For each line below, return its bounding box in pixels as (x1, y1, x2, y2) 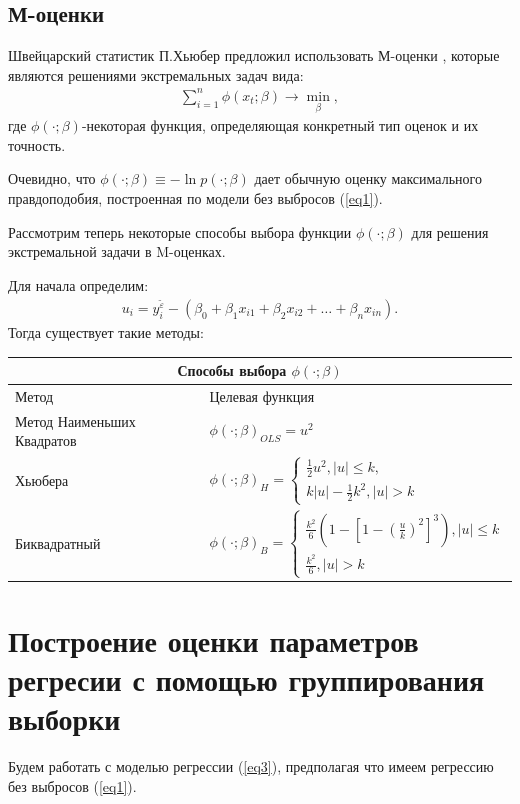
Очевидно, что (8, 168, 96, 189)
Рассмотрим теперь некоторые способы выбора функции (8, 221, 352, 242)
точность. (8, 134, 66, 155)
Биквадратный (15, 532, 101, 553)
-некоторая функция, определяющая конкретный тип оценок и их (81, 115, 479, 136)
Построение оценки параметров (8, 619, 419, 660)
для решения (411, 221, 489, 242)
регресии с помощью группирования (8, 659, 485, 700)
